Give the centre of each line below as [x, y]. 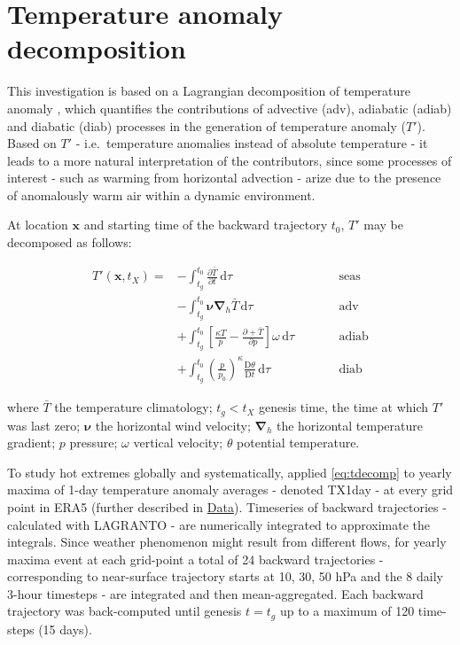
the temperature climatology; [133, 407]
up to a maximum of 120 [347, 611]
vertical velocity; [178, 443]
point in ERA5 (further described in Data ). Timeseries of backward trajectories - [227, 506]
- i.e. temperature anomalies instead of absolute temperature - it [252, 143]
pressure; [94, 443]
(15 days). [65, 629]
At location [38, 225]
